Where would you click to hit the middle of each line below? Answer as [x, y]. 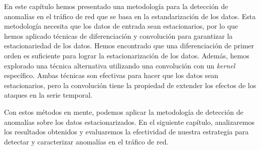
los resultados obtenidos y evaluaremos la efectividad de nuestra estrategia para [126, 132]
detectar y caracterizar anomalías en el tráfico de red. [86, 141]
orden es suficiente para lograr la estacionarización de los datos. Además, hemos [127, 55]
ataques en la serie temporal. [48, 95]
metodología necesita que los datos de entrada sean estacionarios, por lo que [121, 26]
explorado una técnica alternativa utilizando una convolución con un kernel [120, 65]
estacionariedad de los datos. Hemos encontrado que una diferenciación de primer [129, 46]
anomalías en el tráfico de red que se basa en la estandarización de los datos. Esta [130, 16]
